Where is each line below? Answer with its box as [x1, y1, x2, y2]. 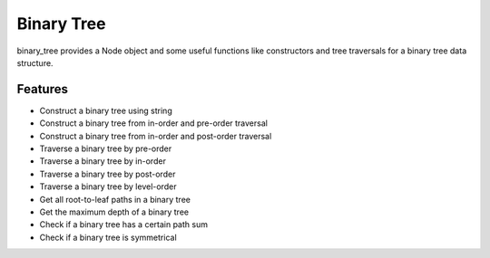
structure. [16, 57, 54, 68]
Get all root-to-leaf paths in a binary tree [39, 194, 191, 205]
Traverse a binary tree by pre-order [39, 143, 172, 154]
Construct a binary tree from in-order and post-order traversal [39, 130, 272, 141]
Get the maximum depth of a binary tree [39, 206, 190, 217]
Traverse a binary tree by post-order [39, 168, 176, 179]
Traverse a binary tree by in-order [39, 156, 167, 167]
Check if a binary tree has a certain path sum [39, 219, 209, 230]
